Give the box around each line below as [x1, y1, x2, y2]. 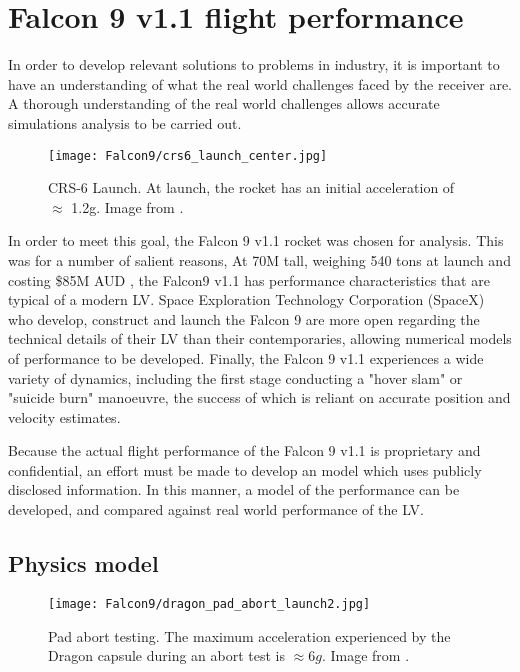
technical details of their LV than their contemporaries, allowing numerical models [8, 328, 512, 349]
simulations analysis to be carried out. [8, 112, 242, 133]
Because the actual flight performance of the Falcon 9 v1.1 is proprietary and [8, 440, 481, 461]
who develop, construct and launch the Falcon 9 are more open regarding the [8, 308, 480, 329]
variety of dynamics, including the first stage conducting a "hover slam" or [8, 367, 463, 388]
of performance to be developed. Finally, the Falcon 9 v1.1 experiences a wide [8, 347, 484, 368]
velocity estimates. [8, 406, 121, 427]
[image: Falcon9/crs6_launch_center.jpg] [48, 148, 328, 163]
